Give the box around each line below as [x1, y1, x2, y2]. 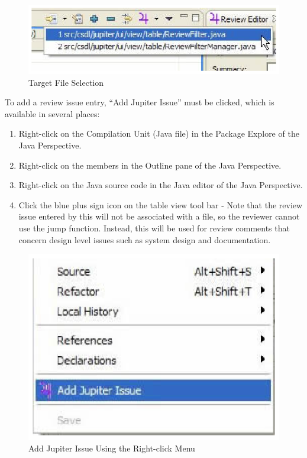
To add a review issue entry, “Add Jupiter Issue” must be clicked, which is [5, 96, 274, 108]
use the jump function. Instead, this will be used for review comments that [18, 222, 290, 234]
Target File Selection [28, 76, 104, 88]
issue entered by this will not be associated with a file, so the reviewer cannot [18, 210, 300, 222]
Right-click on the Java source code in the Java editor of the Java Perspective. [18, 179, 303, 191]
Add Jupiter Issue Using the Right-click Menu [28, 441, 195, 454]
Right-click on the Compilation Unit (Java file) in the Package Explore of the [18, 127, 299, 140]
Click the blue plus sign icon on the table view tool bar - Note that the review [18, 198, 303, 211]
